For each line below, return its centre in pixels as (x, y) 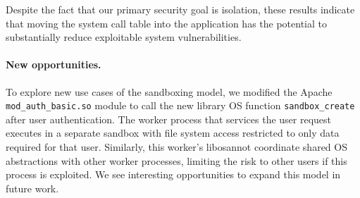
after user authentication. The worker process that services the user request (169, 119)
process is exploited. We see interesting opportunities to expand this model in (173, 174)
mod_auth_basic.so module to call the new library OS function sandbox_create (180, 105)
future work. (32, 188)
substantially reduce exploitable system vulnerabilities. (124, 37)
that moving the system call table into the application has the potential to (167, 23)
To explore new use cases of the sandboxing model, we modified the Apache (169, 91)
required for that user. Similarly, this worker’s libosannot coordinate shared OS (176, 147)
